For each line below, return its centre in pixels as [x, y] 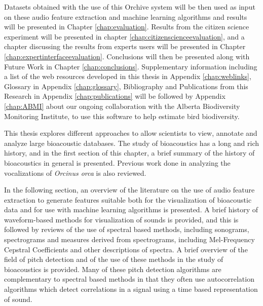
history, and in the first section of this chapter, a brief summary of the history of [129, 153]
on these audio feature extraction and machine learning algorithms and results [126, 16]
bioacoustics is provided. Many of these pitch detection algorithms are [113, 269]
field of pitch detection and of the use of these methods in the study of [114, 259]
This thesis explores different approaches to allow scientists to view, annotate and [131, 133]
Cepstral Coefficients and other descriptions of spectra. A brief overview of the [126, 249]
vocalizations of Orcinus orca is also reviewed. [75, 173]
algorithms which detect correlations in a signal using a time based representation [131, 289]
